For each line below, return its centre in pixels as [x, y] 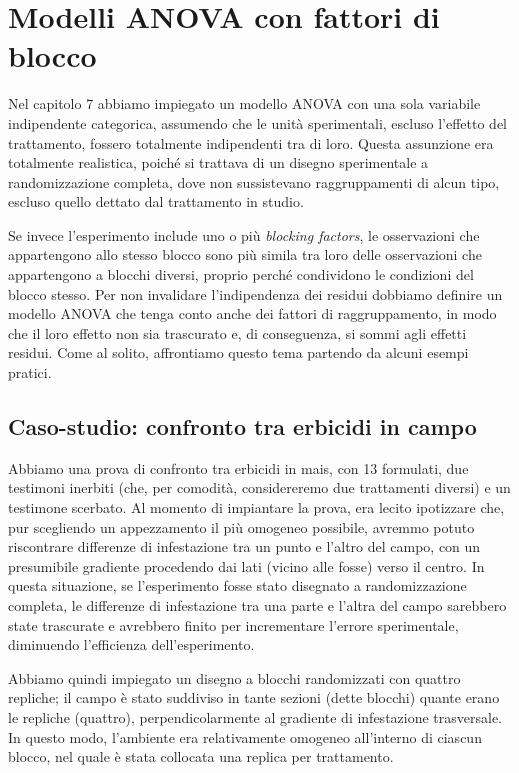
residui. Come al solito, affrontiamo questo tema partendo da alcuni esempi [238, 352]
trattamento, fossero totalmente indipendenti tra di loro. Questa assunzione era [251, 142]
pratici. [30, 372]
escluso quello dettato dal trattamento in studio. [156, 201]
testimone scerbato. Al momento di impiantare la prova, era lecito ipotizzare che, [256, 507]
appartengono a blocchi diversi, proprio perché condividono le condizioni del [241, 274]
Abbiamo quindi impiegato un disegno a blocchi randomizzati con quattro [234, 677]
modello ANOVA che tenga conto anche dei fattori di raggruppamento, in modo [252, 313]
